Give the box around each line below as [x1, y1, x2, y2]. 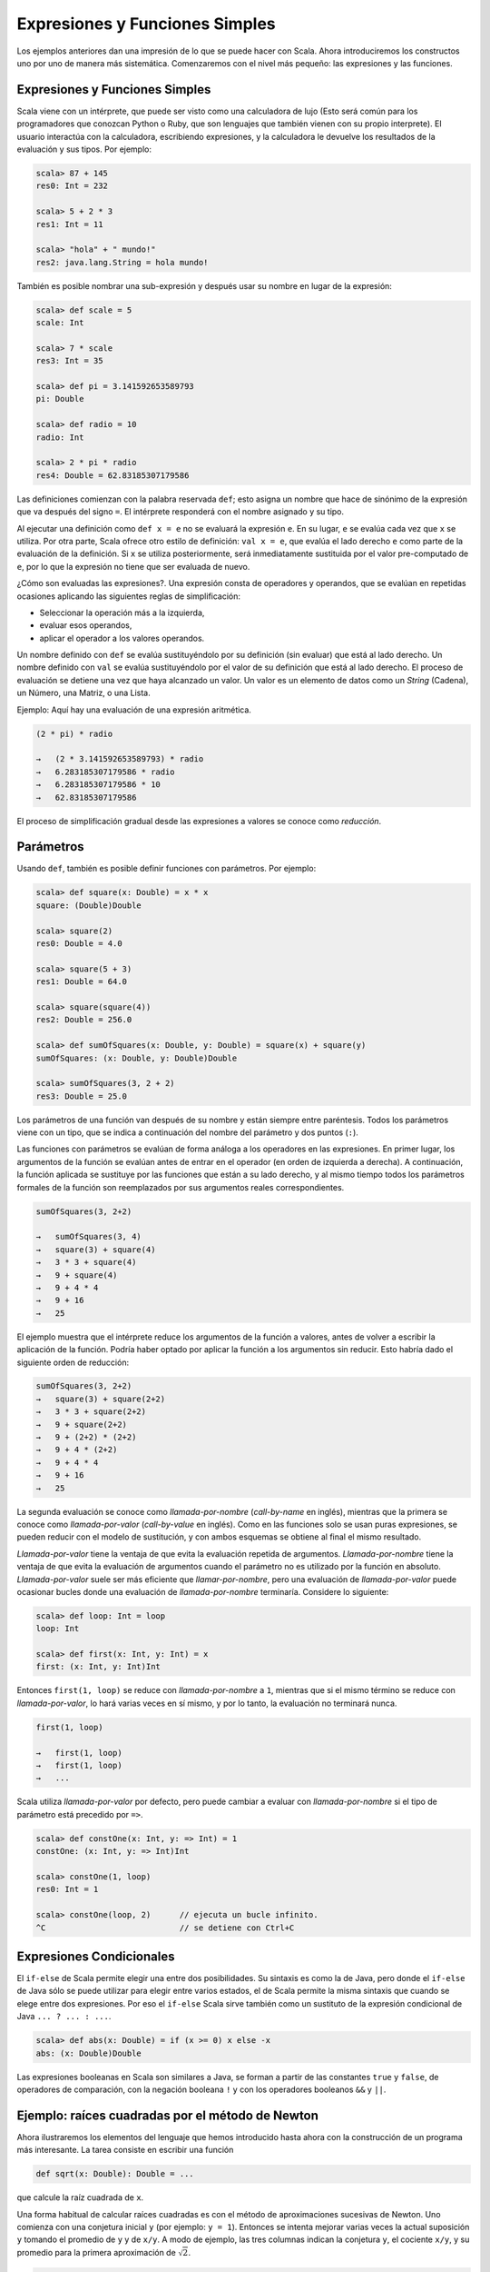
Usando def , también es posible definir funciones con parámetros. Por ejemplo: [16, 863, 317, 874]
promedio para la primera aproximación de [16, 2247, 176, 2257]
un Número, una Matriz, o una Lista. [16, 687, 151, 699]
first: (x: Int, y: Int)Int [35, 1661, 161, 1672]
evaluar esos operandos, [39, 620, 132, 631]
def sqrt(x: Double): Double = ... [35, 2168, 194, 2179]
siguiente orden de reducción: [16, 1357, 130, 1368]
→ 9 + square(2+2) [35, 1419, 127, 1430]
